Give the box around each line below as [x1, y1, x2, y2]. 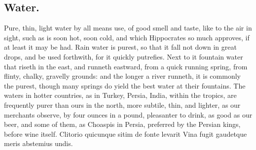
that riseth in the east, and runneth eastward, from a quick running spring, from [4, 61, 248, 71]
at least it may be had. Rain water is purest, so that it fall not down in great [4, 42, 237, 52]
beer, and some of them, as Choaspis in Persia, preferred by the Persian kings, [4, 119, 241, 129]
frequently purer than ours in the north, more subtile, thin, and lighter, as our [4, 99, 241, 110]
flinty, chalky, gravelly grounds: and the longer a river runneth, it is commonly [4, 71, 241, 81]
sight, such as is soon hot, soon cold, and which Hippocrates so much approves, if [4, 32, 250, 42]
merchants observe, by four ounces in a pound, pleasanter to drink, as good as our [4, 109, 253, 120]
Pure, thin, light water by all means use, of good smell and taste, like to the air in [4, 23, 252, 33]
